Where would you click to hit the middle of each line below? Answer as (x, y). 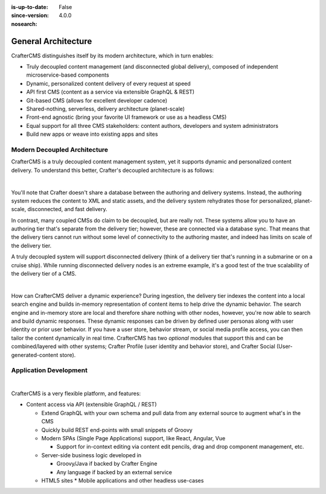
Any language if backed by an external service (114, 472)
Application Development (49, 370)
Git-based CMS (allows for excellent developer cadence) (97, 100)
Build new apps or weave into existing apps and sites (92, 134)
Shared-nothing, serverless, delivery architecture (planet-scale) (106, 109)
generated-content (35, 355)
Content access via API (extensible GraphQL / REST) (91, 405)
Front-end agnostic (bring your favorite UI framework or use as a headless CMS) (126, 117)
